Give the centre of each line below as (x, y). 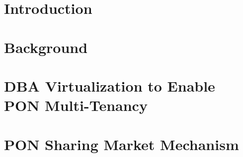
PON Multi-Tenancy (76, 105)
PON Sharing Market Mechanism (121, 144)
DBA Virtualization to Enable (110, 85)
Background (46, 47)
